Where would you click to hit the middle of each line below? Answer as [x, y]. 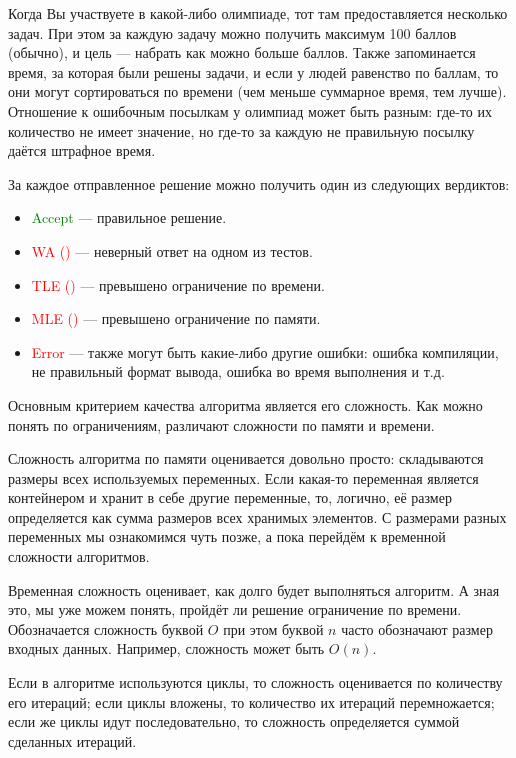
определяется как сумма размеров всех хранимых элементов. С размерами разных [257, 516]
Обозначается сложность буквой [106, 628]
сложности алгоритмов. [79, 556]
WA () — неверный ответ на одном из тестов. [172, 250]
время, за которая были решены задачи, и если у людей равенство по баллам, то [253, 71]
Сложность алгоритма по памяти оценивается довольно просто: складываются [246, 458]
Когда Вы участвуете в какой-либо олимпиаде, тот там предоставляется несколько [258, 13]
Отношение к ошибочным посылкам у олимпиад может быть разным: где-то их [250, 110]
